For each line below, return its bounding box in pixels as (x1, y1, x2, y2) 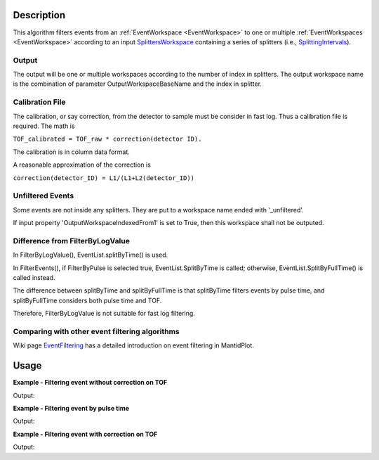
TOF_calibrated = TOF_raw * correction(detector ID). (13, 135, 202, 143)
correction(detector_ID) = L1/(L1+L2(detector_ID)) (13, 174, 195, 182)
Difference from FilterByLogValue (13, 236, 130, 245)
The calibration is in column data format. (13, 148, 130, 156)
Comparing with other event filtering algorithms (13, 326, 180, 336)
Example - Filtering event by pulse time (13, 404, 130, 412)
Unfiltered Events (13, 191, 74, 200)
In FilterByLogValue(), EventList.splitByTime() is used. (13, 250, 168, 260)
